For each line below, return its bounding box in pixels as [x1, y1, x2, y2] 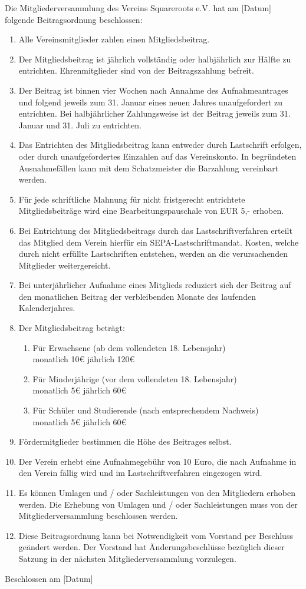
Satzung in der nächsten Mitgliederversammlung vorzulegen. [18, 552, 236, 564]
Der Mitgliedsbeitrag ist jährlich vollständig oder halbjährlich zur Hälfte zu [18, 52, 291, 65]
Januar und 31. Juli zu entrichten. [18, 118, 142, 131]
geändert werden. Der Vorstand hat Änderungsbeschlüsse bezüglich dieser [18, 541, 285, 553]
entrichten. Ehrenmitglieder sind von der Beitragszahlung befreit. [18, 64, 254, 77]
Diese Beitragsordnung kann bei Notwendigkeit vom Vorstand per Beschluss [18, 529, 293, 541]
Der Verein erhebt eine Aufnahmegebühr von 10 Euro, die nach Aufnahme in [18, 455, 297, 467]
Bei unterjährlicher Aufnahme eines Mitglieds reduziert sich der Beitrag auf [18, 279, 291, 291]
